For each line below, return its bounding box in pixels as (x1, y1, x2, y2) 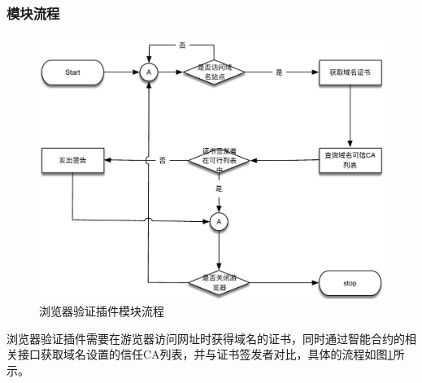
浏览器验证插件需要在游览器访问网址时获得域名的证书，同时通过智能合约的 (7, 329, 405, 346)
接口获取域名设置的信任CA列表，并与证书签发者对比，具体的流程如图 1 (17, 346, 394, 363)
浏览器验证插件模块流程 (39, 302, 164, 320)
